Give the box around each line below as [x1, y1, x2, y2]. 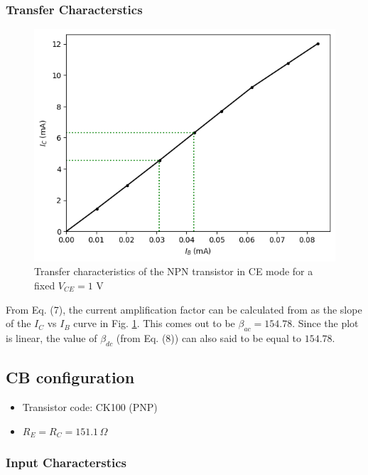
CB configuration [6, 366, 135, 388]
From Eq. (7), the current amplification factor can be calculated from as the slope [6, 301, 362, 316]
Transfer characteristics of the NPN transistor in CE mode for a [34, 264, 313, 279]
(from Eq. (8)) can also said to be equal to [116, 331, 302, 345]
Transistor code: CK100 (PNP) [22, 400, 158, 414]
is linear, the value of [6, 331, 97, 345]
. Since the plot [292, 316, 359, 331]
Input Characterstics [6, 454, 126, 471]
